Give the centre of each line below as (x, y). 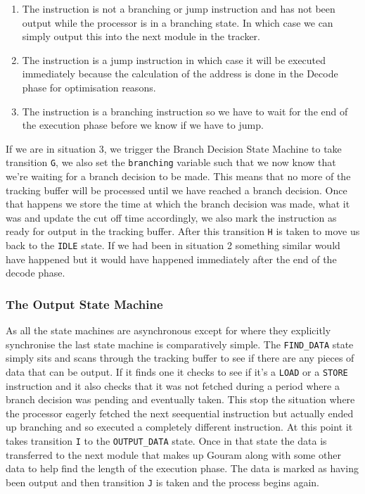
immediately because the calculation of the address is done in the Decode (180, 74)
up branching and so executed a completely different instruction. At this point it (179, 427)
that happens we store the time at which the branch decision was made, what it (178, 204)
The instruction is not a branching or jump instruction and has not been (179, 8)
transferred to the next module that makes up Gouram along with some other (173, 454)
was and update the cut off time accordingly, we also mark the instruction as (171, 217)
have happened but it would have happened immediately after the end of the (171, 259)
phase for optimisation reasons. (89, 87)
